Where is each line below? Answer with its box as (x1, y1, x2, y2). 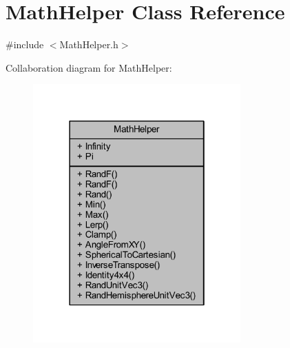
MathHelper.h (59, 37, 118, 52)
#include (6, 37, 44, 52)
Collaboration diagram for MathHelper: (6, 60, 172, 74)
